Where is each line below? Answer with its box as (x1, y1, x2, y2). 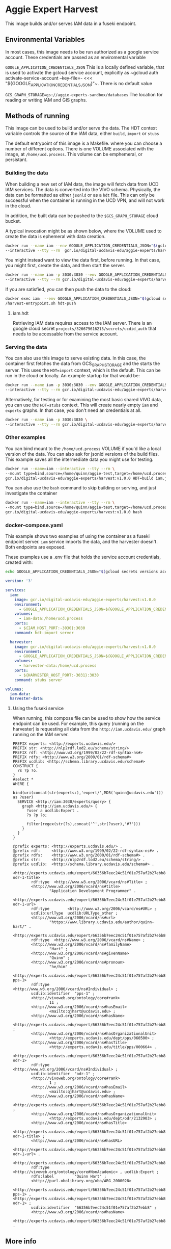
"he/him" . (49, 965, 72, 970)
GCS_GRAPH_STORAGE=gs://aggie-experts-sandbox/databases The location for (5, 91, 163, 97)
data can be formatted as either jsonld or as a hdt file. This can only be (5, 192, 155, 198)
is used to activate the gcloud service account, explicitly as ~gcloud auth (5, 69, 159, 75)
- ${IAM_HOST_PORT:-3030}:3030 (18, 626, 85, 631)
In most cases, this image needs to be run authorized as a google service (5, 48, 159, 55)
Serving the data (5, 343, 47, 350)
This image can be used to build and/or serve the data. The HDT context (5, 125, 157, 131)
